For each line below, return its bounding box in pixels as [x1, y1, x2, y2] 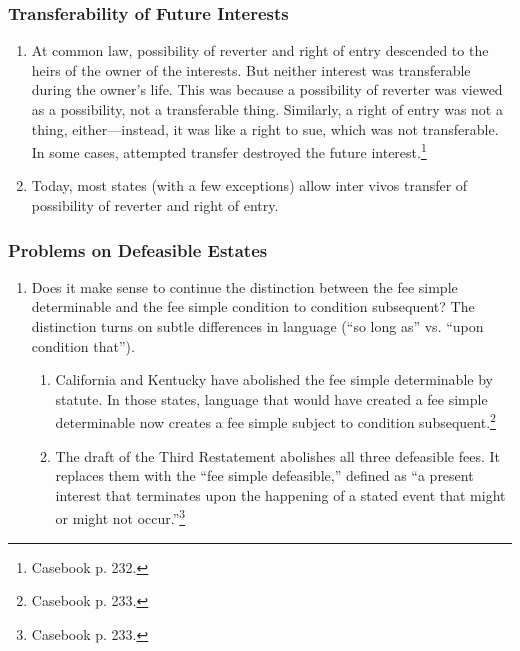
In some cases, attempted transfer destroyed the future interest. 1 [31, 139, 427, 162]
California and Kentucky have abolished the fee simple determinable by [55, 369, 493, 390]
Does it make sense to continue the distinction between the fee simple [31, 276, 458, 297]
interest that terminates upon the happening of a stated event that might [55, 484, 506, 505]
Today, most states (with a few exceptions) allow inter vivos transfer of [31, 175, 468, 196]
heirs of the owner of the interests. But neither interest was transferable [31, 59, 471, 80]
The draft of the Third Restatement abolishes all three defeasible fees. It [55, 445, 500, 466]
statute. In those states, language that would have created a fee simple [55, 388, 488, 409]
